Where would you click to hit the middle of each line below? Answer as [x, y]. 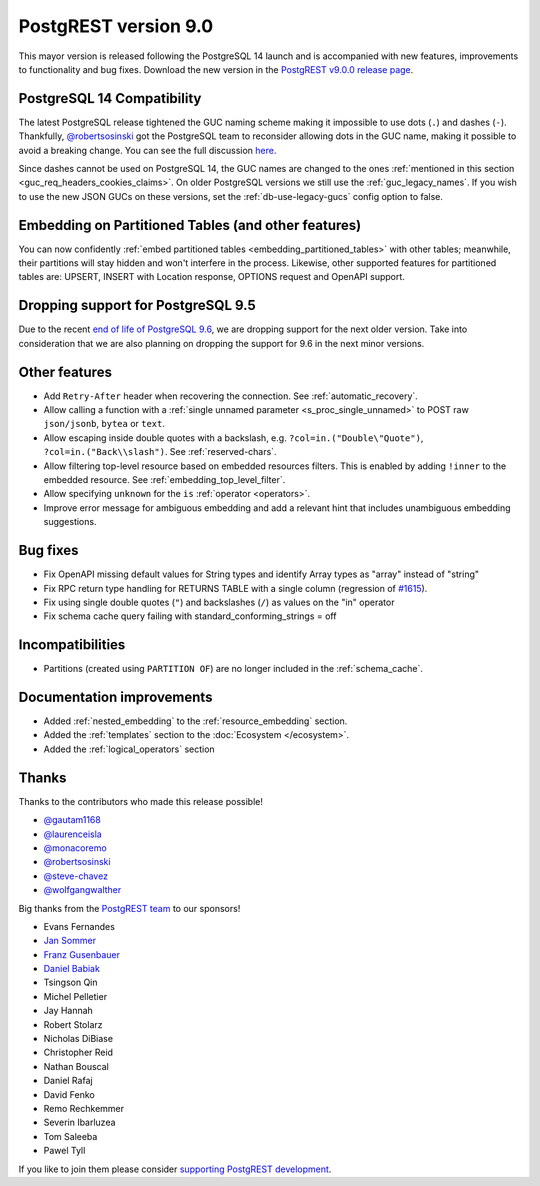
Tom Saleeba [70, 1136]
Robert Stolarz [73, 1024]
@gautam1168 [72, 820]
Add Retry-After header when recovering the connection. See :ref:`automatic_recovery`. [231, 396]
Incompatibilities [72, 645]
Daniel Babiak [71, 969]
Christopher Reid [78, 1052]
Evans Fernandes [79, 926]
